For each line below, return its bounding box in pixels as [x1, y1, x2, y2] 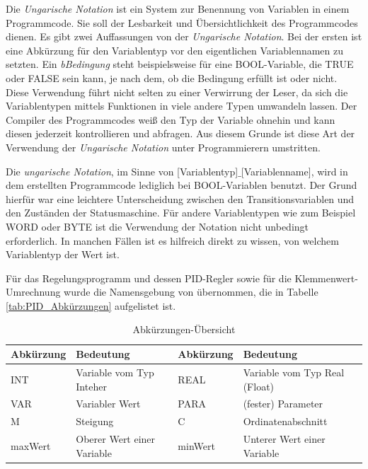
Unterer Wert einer [243, 432, 326, 446]
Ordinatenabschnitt [243, 414, 328, 429]
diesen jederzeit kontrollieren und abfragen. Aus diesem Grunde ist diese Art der [6, 126, 355, 141]
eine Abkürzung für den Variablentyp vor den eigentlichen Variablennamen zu [6, 42, 344, 57]
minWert [178, 438, 215, 453]
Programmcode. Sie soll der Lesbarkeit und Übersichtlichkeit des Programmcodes [6, 15, 358, 30]
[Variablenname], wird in [241, 163, 348, 178]
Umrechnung [6, 284, 61, 299]
